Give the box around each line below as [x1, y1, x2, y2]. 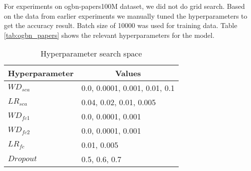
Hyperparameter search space [40, 48, 142, 59]
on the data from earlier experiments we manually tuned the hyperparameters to [4, 10, 248, 21]
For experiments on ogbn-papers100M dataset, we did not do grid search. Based [4, 1, 245, 11]
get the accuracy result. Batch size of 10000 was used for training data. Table [4, 20, 237, 30]
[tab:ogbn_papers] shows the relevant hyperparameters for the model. [4, 29, 215, 40]
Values [115, 67, 141, 79]
